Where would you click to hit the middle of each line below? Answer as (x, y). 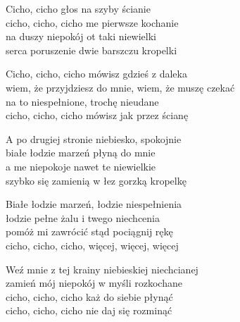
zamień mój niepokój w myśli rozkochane (94, 283)
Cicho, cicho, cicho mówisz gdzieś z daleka (96, 74)
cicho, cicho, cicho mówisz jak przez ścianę (97, 115)
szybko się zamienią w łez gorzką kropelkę (96, 180)
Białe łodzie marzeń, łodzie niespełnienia (94, 204)
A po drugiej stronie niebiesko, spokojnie (94, 138)
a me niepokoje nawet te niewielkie (81, 166)
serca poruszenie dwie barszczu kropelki (91, 50)
